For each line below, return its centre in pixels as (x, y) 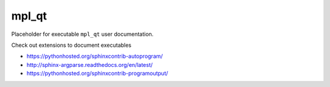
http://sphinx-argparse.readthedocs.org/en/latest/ (90, 64)
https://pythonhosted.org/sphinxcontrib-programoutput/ (97, 74)
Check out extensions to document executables (71, 45)
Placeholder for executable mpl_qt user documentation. (82, 34)
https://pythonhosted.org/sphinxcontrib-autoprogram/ (95, 56)
